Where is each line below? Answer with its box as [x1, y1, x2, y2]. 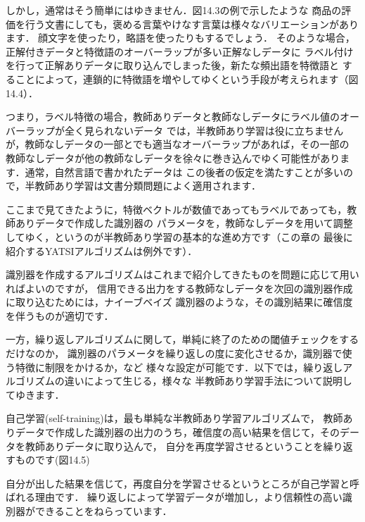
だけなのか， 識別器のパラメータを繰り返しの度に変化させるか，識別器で [6, 346, 342, 361]
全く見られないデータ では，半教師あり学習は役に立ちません [64, 123, 344, 137]
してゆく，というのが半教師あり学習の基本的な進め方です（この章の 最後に [6, 229, 353, 244]
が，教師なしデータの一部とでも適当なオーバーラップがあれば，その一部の [6, 137, 350, 151]
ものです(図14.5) [15, 452, 90, 467]
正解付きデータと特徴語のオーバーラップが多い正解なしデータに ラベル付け [6, 44, 354, 58]
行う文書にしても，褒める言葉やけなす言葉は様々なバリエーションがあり [25, 16, 359, 31]
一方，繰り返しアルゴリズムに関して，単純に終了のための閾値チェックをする [6, 332, 359, 347]
